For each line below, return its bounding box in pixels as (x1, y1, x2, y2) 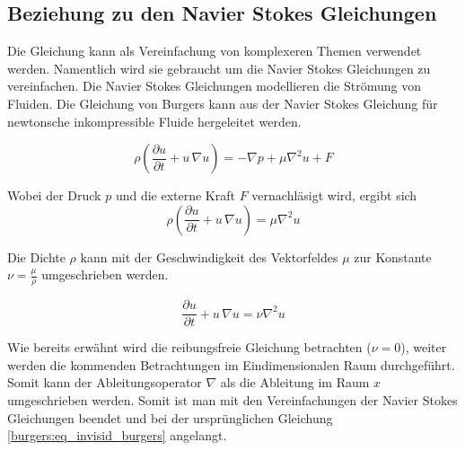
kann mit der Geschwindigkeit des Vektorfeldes (80, 247, 338, 266)
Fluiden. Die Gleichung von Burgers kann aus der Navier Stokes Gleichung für (7, 93, 438, 112)
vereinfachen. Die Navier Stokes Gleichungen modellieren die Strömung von (7, 76, 421, 95)
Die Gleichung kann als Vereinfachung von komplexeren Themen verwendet (7, 41, 422, 60)
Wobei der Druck (7, 186, 101, 205)
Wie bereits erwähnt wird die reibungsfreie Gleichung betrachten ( (7, 338, 372, 357)
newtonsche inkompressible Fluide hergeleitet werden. (7, 111, 302, 130)
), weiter (400, 338, 447, 357)
